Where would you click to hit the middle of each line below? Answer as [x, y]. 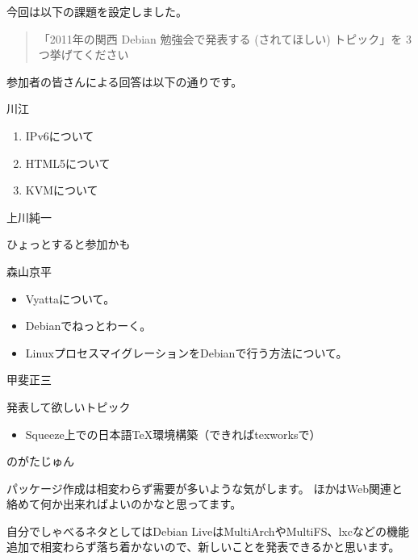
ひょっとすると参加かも [69, 244]
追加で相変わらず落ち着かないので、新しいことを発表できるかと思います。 [203, 547]
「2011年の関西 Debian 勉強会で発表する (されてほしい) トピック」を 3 [225, 38]
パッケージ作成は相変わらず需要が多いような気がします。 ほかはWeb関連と [205, 488]
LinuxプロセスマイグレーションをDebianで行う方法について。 [186, 352]
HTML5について [68, 163]
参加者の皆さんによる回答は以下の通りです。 [125, 81]
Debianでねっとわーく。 [88, 326]
